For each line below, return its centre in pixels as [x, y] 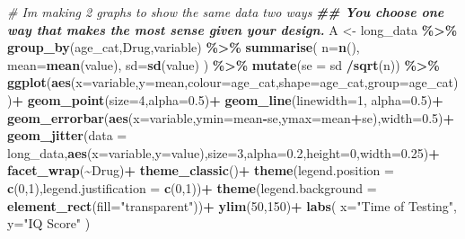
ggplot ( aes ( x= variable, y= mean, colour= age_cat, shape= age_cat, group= [208, 82]
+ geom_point [58, 99]
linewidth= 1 [330, 99]
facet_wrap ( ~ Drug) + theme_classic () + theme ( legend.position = [201, 170]
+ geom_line [250, 99]
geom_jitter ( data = [67, 135]
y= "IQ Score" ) [49, 223]
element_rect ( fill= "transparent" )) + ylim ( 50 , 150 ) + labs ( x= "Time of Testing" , [232, 205]
